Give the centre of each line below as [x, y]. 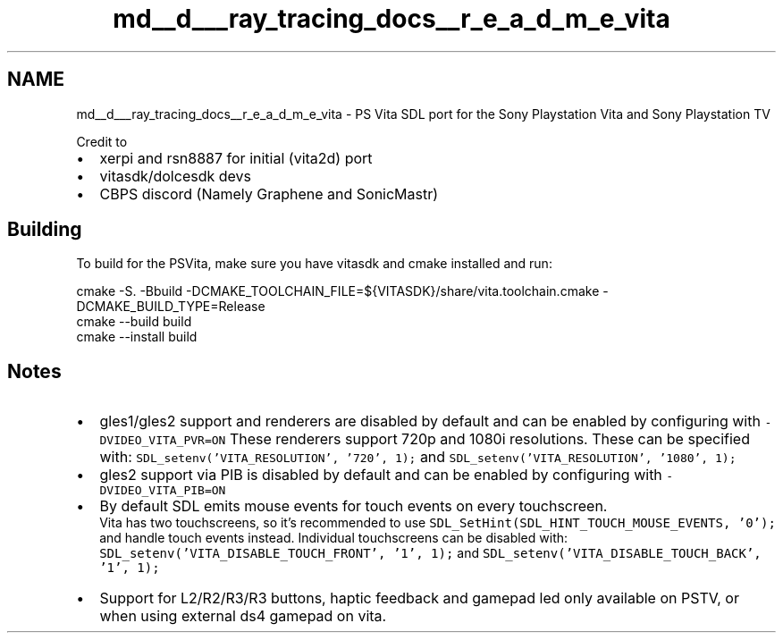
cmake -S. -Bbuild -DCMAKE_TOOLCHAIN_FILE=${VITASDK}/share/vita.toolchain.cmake [338, 291]
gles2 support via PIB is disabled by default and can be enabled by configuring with [381, 475]
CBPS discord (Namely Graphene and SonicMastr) [269, 194]
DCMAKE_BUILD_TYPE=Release [171, 307]
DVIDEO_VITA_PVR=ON [163, 441]
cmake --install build [137, 337]
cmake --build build [134, 322]
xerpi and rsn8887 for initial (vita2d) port [236, 158]
